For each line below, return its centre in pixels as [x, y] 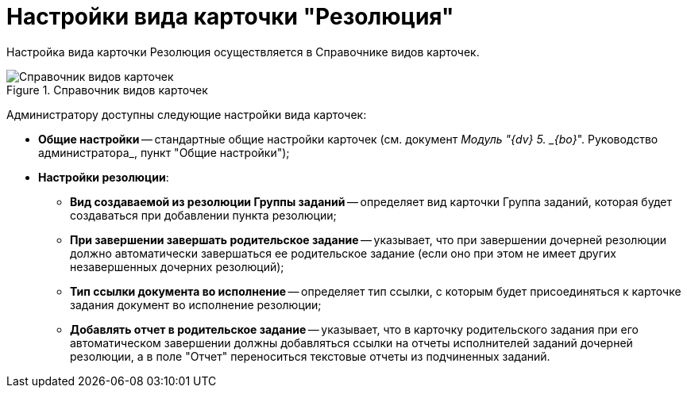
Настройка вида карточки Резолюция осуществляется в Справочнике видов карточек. [243, 52]
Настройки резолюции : [104, 177]
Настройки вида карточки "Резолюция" [230, 17]
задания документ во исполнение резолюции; [196, 304]
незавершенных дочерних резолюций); [177, 266]
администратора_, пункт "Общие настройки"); [164, 152]
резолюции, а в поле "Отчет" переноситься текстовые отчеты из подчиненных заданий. [310, 356]
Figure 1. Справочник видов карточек [107, 90]
